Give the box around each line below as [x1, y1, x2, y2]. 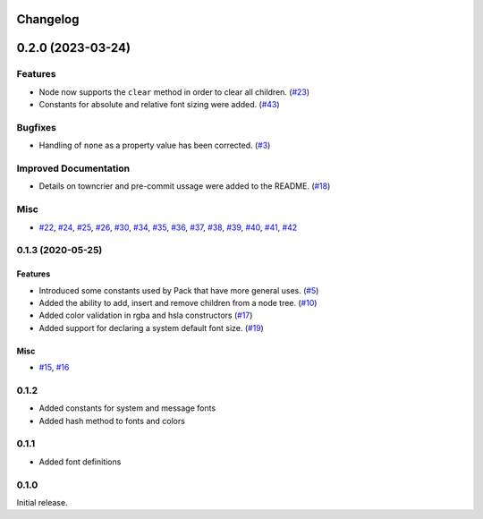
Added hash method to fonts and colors [38, 415, 185, 426]
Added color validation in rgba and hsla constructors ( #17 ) [38, 310, 253, 321]
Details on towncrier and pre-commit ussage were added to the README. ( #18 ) [38, 181, 331, 191]
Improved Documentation [16, 162, 131, 174]
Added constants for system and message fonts [38, 403, 216, 413]
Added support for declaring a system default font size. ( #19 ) [38, 322, 264, 333]
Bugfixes [16, 121, 57, 133]
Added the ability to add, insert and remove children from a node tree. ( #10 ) [38, 297, 318, 308]
